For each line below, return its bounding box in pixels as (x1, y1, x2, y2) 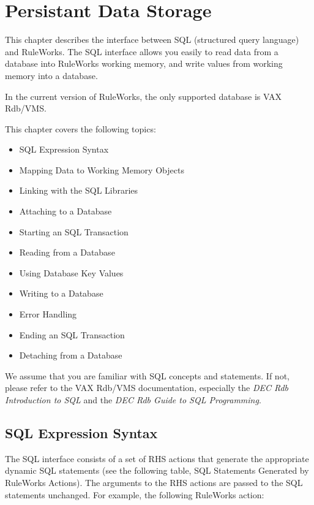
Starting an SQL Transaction (19, 225, 129, 238)
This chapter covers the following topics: (5, 122, 156, 135)
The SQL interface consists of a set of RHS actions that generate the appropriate (5, 452, 309, 465)
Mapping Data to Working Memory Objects (19, 163, 184, 176)
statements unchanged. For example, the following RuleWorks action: (5, 488, 264, 501)
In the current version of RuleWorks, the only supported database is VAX (5, 89, 282, 102)
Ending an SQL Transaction (19, 328, 125, 341)
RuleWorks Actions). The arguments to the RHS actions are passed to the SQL (5, 476, 303, 488)
